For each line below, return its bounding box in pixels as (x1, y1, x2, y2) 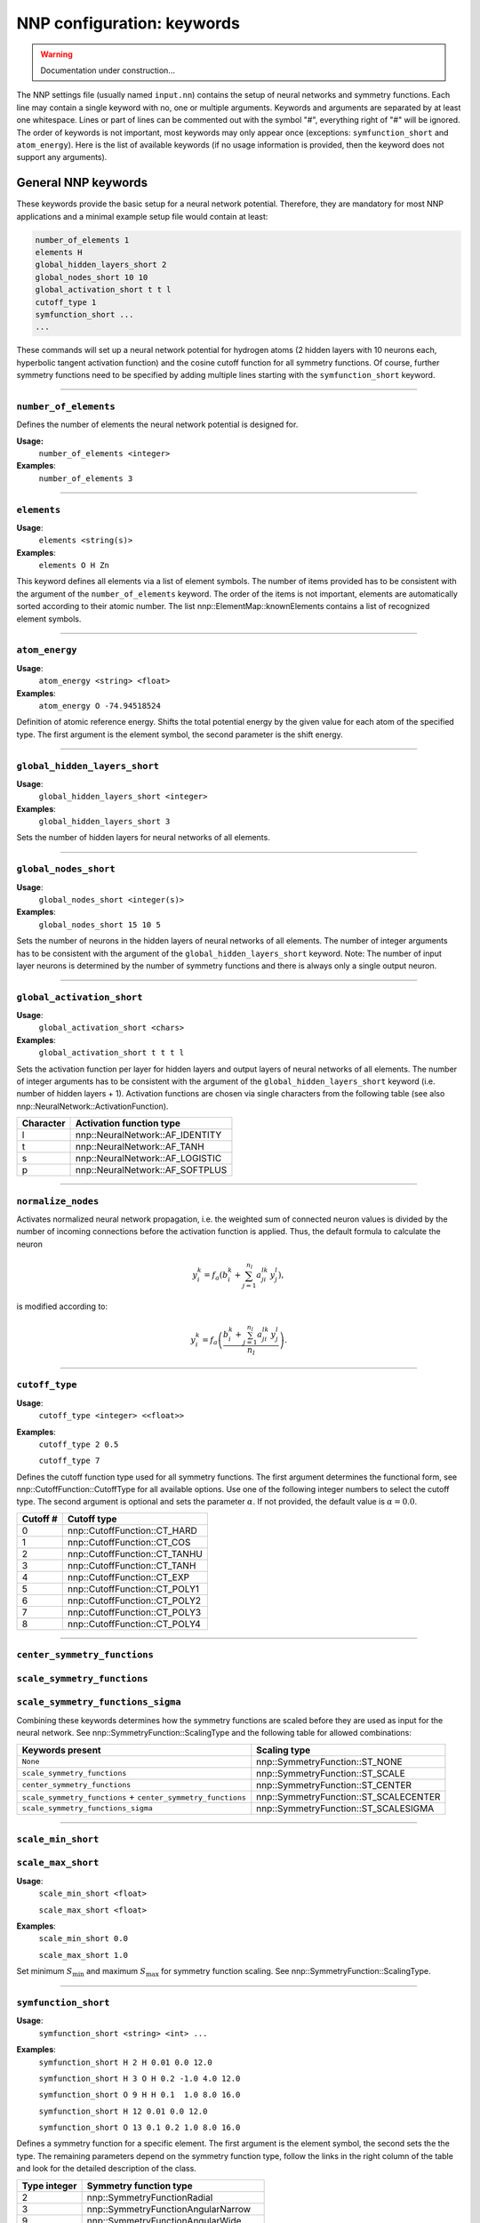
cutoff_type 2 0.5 (38, 1439, 119, 1449)
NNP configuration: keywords (16, 13, 240, 33)
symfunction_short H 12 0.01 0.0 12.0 (38, 2106, 208, 2116)
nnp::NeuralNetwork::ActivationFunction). (16, 1101, 169, 1111)
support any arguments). (16, 152, 108, 163)
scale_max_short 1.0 (38, 1950, 129, 1960)
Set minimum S (16, 1966, 73, 1977)
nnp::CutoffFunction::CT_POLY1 (67, 1583, 200, 1595)
